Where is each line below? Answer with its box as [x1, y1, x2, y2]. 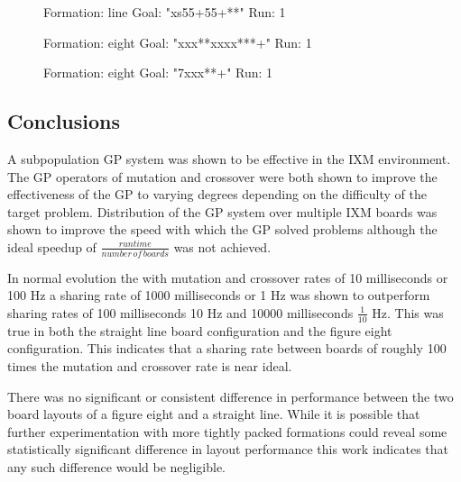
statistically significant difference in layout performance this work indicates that [7, 440, 448, 459]
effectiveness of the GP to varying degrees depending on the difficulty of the [7, 185, 427, 204]
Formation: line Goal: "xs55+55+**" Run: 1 [43, 3, 286, 21]
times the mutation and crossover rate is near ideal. [7, 356, 292, 375]
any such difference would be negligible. [7, 457, 226, 476]
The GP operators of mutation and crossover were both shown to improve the [7, 167, 438, 186]
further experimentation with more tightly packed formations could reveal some [7, 422, 447, 441]
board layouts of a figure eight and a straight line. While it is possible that [7, 405, 420, 423]
